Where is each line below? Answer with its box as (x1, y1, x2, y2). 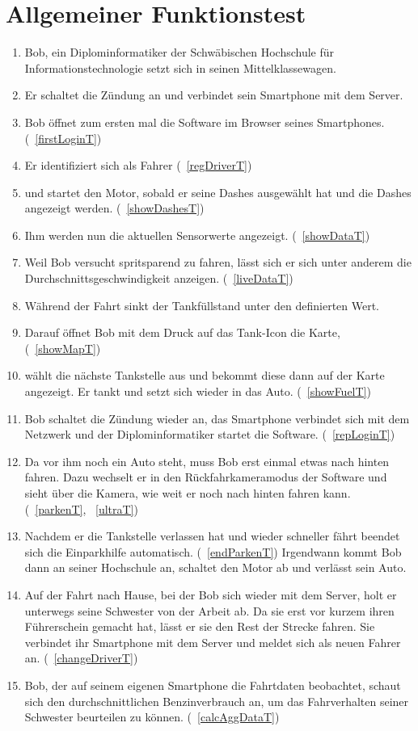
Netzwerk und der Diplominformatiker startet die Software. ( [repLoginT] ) (24, 426, 395, 443)
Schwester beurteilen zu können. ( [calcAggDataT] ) (24, 708, 280, 725)
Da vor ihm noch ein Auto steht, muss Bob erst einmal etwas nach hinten (24, 452, 390, 469)
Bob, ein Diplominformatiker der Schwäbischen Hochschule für (24, 44, 335, 61)
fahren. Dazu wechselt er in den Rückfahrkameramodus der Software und (24, 468, 387, 485)
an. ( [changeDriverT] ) (24, 649, 138, 666)
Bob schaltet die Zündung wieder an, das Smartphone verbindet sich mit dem (24, 410, 410, 426)
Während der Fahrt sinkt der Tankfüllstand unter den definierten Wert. (24, 296, 380, 313)
